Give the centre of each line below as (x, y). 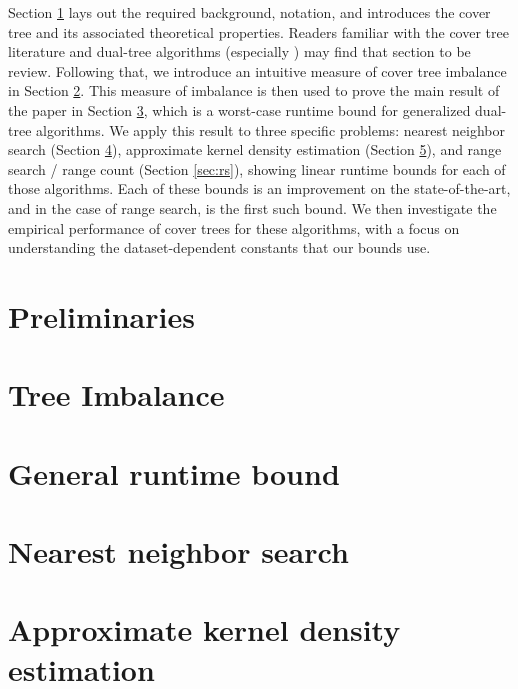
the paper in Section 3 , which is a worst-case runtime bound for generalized (239, 109)
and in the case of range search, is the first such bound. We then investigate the (252, 207)
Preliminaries (101, 315)
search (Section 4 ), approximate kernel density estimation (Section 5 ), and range (255, 149)
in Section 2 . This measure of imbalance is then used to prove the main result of (254, 90)
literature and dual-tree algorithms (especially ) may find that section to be (239, 51)
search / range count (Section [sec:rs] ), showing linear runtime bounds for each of (257, 168)
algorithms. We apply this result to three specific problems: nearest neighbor (270, 129)
